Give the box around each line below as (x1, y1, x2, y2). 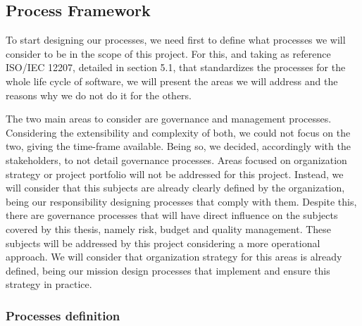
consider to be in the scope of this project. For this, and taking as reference (6, 46, 331, 61)
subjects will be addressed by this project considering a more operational (6, 235, 320, 250)
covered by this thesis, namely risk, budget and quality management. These (6, 221, 332, 236)
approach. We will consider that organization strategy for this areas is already (6, 249, 342, 264)
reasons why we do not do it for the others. (6, 87, 192, 102)
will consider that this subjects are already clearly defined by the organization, (6, 180, 345, 195)
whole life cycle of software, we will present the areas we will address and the (6, 73, 338, 88)
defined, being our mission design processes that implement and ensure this (6, 263, 330, 277)
